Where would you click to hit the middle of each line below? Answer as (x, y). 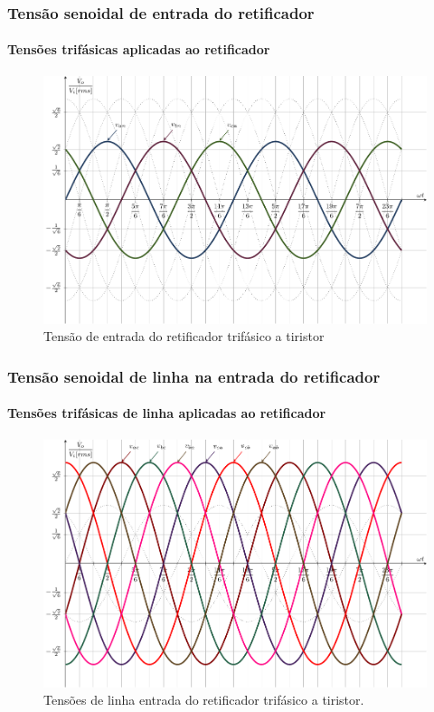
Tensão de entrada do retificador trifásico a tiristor (184, 336)
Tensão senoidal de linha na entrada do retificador (194, 376)
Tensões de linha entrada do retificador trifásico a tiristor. (204, 700)
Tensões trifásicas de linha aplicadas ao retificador (167, 413)
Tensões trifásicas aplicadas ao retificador (139, 49)
